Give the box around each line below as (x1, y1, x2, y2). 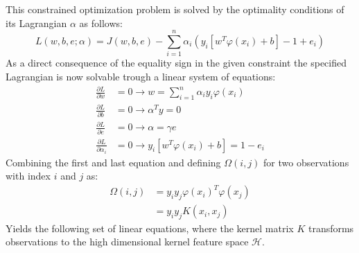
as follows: (79, 15, 123, 30)
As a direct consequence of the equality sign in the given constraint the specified (6, 55, 347, 70)
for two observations (263, 155, 349, 169)
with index (6, 168, 51, 183)
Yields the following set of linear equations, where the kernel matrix (6, 220, 294, 235)
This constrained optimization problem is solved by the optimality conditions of (6, 2, 344, 16)
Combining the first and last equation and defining (6, 155, 221, 169)
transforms (308, 220, 354, 235)
